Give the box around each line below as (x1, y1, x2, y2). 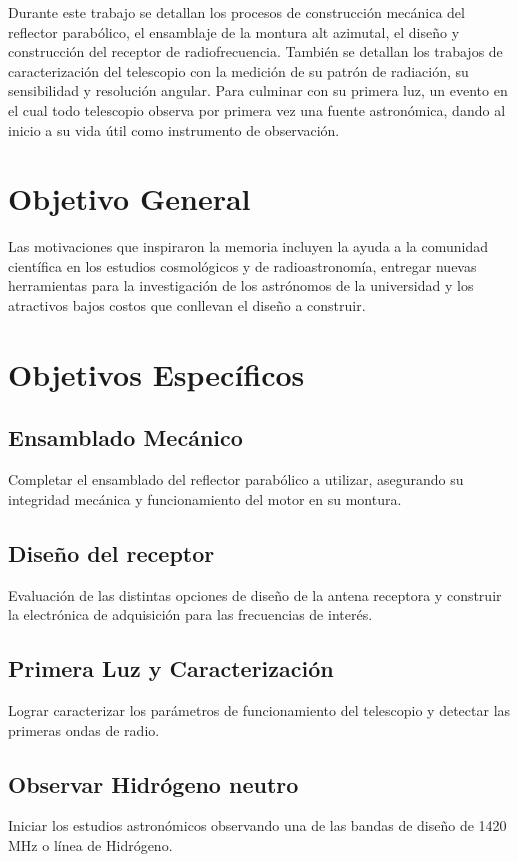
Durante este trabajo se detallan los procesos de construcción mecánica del (8, 2, 465, 22)
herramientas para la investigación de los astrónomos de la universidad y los (8, 275, 474, 296)
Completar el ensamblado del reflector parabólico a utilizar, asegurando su (8, 469, 464, 490)
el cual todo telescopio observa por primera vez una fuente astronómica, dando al (8, 99, 506, 120)
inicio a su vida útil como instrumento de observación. (8, 119, 340, 140)
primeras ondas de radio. (8, 719, 160, 740)
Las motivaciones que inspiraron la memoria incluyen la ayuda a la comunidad (8, 236, 489, 257)
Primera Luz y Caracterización (8, 653, 334, 684)
